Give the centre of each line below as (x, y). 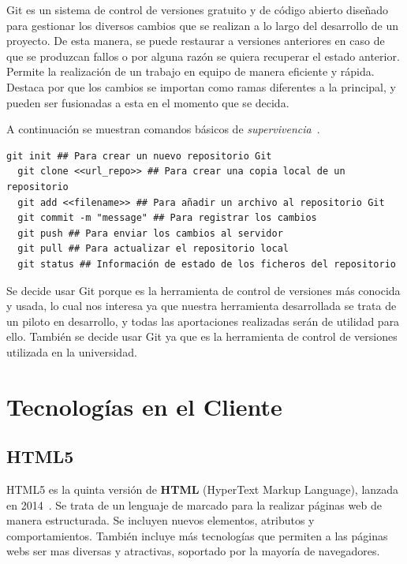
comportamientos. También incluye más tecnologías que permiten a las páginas (197, 535)
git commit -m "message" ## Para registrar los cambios (167, 218)
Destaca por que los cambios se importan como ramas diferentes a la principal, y (201, 86)
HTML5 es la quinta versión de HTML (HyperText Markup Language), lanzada (203, 489)
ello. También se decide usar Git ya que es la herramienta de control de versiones (202, 336)
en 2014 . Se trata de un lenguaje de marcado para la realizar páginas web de (194, 504)
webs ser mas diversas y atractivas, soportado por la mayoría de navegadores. (193, 551)
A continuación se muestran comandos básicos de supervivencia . (163, 129)
